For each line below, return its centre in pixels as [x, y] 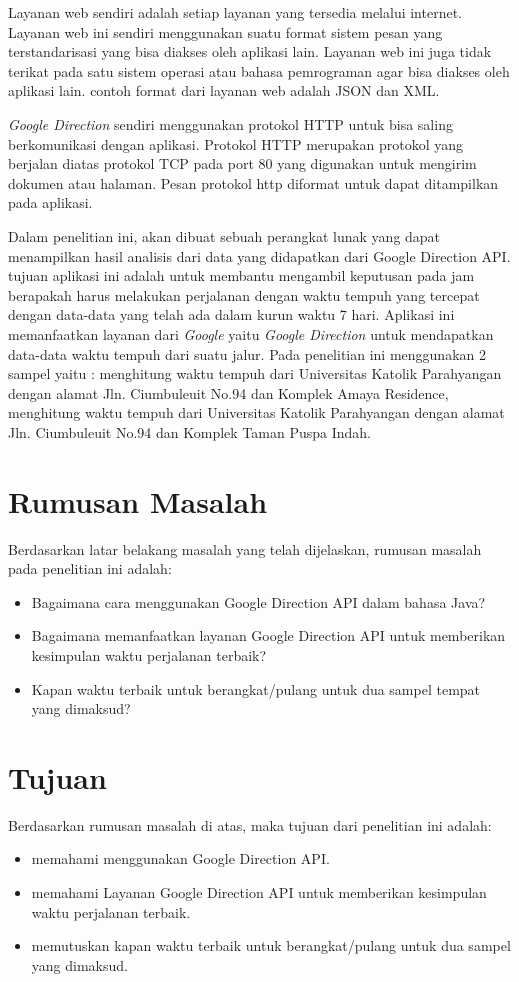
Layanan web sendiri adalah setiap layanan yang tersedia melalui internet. [235, 12]
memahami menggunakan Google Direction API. [180, 858]
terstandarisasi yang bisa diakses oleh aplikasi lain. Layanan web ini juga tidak [250, 51]
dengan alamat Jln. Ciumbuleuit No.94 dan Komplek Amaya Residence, [228, 392]
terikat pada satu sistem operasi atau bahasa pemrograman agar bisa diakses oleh [259, 70]
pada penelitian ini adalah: [90, 568]
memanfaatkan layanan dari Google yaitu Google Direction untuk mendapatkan [251, 333]
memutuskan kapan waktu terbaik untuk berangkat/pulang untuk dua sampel [271, 945]
